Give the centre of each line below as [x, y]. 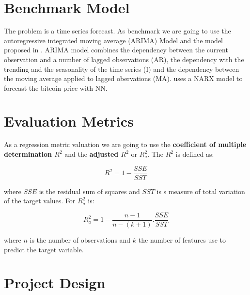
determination [28, 154]
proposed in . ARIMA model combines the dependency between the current [116, 50]
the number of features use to [182, 239]
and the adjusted [92, 154]
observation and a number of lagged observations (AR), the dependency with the [124, 59]
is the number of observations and [80, 239]
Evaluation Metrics [69, 121]
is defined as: [195, 154]
